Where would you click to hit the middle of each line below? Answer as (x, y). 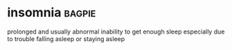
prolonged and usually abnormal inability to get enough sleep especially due (116, 32)
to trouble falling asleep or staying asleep (66, 38)
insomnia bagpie (52, 13)
